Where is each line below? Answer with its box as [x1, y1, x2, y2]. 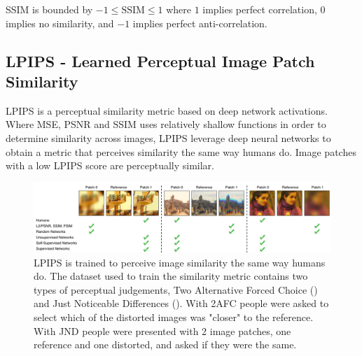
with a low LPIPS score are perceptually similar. [6, 158, 215, 173]
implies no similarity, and [6, 15, 114, 30]
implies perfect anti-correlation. [132, 15, 267, 30]
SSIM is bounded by [6, 2, 93, 16]
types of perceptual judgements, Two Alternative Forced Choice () [34, 282, 318, 297]
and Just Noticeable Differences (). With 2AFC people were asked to [34, 296, 329, 311]
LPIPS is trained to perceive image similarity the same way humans [34, 255, 326, 269]
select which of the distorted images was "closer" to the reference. [34, 309, 314, 324]
